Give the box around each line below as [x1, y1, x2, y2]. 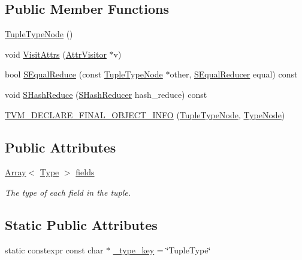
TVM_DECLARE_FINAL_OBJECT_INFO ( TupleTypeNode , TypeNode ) [5, 108, 285, 121]
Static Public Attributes [5, 215, 158, 234]
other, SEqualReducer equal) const [170, 68, 298, 80]
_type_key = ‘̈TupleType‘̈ [113, 243, 211, 256]
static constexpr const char [5, 243, 104, 256]
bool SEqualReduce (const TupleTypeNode [5, 68, 163, 80]
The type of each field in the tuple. [5, 186, 131, 198]
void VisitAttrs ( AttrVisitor [5, 47, 107, 60]
